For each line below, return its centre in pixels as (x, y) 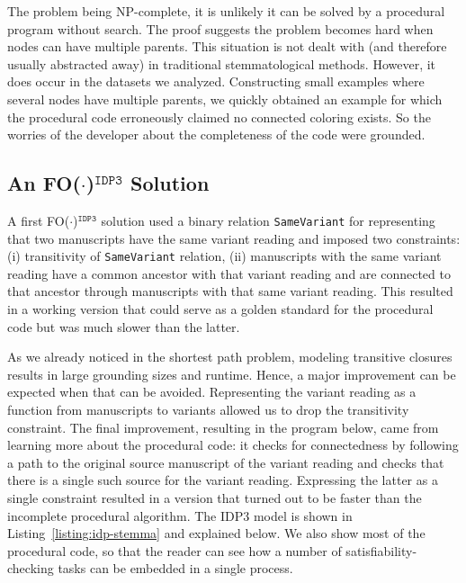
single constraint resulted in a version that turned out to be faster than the (215, 497)
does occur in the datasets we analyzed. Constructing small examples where (216, 81)
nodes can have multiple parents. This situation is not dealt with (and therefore (227, 46)
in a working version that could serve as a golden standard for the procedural (220, 309)
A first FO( (39, 220)
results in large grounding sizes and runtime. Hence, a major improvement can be (232, 374)
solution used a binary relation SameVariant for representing (268, 220)
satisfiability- (381, 550)
